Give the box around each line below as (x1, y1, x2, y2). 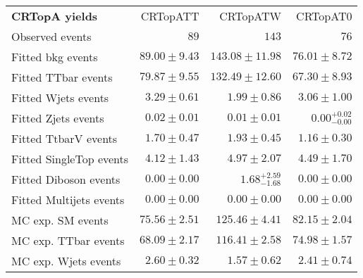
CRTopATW (219, 8, 282, 24)
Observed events (11, 28, 92, 44)
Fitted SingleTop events (11, 151, 129, 167)
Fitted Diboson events (11, 171, 121, 187)
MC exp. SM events (11, 212, 109, 228)
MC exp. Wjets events (11, 253, 121, 269)
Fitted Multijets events (11, 191, 125, 208)
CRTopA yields (11, 8, 98, 24)
